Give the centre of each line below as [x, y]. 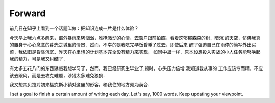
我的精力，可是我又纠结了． [38, 59]
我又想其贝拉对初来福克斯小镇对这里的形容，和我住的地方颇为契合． [81, 85]
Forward [28, 13]
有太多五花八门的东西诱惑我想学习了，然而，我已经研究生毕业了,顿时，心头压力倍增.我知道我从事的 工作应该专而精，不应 [136, 68]
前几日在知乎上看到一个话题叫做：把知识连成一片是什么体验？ [74, 28]
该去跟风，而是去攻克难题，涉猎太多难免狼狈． [59, 75]
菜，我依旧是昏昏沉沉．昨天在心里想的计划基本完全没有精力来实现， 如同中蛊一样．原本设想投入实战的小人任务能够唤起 [135, 52]
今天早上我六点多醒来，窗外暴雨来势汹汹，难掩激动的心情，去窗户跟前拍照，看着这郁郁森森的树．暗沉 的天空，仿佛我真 [135, 38]
